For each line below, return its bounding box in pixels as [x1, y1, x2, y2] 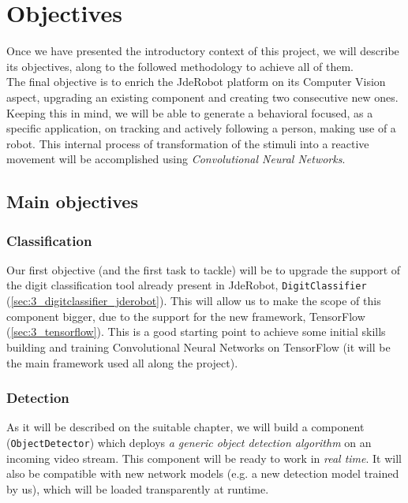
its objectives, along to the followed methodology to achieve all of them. [6, 58, 354, 74]
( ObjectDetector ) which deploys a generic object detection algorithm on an [6, 434, 372, 450]
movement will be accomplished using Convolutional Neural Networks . [6, 151, 346, 167]
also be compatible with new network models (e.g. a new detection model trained [6, 465, 399, 482]
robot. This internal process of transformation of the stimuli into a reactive [6, 135, 369, 151]
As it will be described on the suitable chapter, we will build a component [6, 419, 365, 435]
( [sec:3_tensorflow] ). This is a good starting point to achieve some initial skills [6, 323, 386, 340]
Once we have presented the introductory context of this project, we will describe [6, 43, 399, 59]
